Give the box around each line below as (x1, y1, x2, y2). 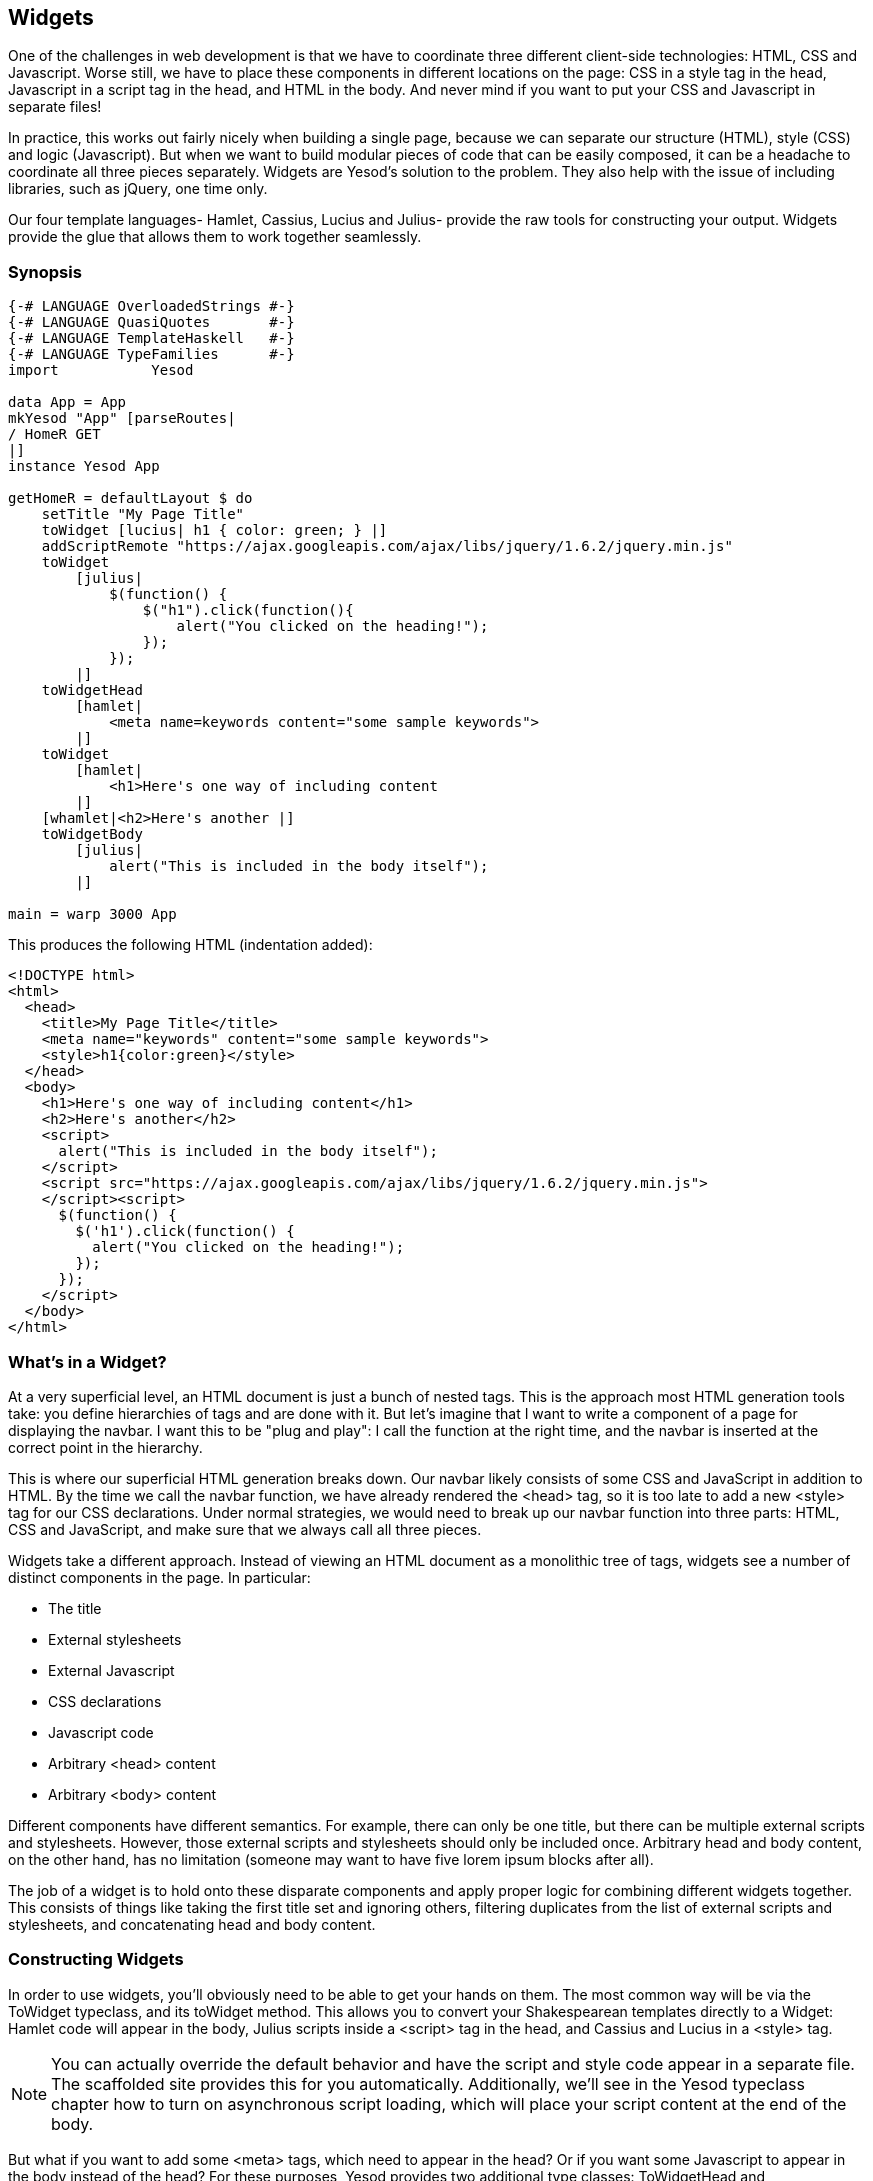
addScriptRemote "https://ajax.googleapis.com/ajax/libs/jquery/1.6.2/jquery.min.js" (41, 538, 733, 555)
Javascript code (48, 1723, 154, 1741)
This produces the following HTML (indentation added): (8, 936, 373, 954)
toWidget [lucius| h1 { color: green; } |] (41, 522, 388, 539)
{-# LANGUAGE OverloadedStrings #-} (8, 298, 295, 315)
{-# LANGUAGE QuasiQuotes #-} (8, 314, 295, 331)
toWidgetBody (41, 826, 143, 843)
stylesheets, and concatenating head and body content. (8, 1915, 376, 1933)
